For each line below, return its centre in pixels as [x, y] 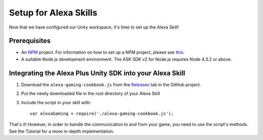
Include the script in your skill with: [56, 102]
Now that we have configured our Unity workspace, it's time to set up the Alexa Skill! [94, 27]
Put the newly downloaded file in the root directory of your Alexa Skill [91, 93]
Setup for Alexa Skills [53, 13]
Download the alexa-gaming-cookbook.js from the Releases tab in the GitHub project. [111, 84]
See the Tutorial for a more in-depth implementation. [62, 131]
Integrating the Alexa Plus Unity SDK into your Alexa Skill [97, 73]
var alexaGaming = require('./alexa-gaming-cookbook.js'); [102, 113]
